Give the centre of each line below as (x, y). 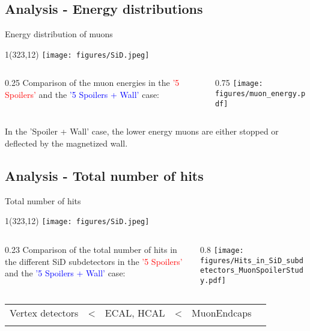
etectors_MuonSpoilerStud (252, 271)
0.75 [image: (239, 83)
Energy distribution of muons (59, 34)
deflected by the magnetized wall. (66, 143)
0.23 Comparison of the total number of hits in (91, 250)
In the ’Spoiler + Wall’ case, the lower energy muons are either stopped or (142, 131)
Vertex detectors (44, 312)
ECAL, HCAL (135, 312)
